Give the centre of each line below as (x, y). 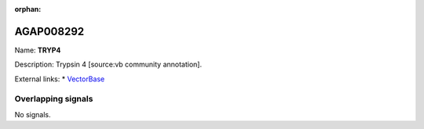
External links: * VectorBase (60, 79)
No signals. (33, 114)
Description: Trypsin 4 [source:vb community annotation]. (108, 64)
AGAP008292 (49, 31)
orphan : (28, 9)
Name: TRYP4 (38, 50)
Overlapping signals (54, 99)
